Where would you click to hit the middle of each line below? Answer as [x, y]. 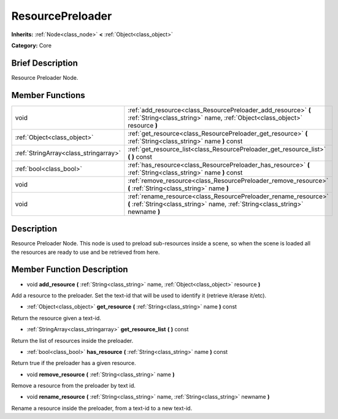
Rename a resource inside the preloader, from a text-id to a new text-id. [102, 408]
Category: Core [32, 45]
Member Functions [48, 95]
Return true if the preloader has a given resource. [74, 363]
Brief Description [44, 63]
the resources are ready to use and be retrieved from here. [86, 252]
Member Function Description [70, 270]
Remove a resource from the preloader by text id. [74, 386]
